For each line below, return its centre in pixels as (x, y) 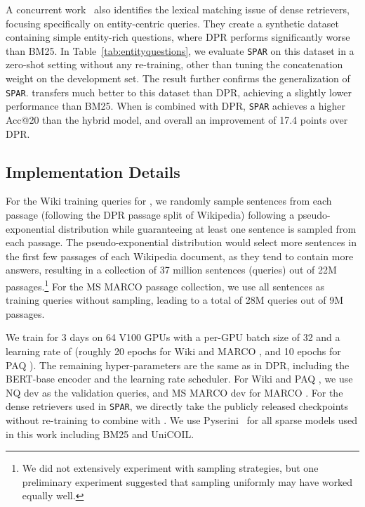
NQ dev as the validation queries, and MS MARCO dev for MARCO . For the (174, 392)
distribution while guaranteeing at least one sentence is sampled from (207, 228)
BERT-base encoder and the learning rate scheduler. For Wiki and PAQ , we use (179, 379)
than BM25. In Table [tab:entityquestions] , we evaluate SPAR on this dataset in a (180, 50)
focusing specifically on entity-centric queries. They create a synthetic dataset (172, 23)
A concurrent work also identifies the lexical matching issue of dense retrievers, (178, 9)
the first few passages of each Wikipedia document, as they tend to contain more (180, 256)
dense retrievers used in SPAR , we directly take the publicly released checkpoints (177, 406)
